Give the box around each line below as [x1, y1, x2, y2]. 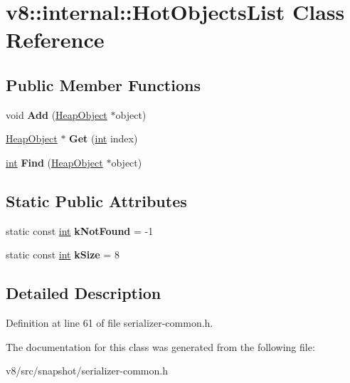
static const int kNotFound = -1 [6, 223, 154, 238]
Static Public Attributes [6, 189, 187, 211]
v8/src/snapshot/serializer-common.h [6, 363, 168, 378]
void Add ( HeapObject [6, 107, 107, 122]
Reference [6, 25, 105, 54]
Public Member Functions [6, 73, 201, 95]
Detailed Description [6, 282, 161, 304]
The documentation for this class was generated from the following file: [6, 339, 315, 354]
